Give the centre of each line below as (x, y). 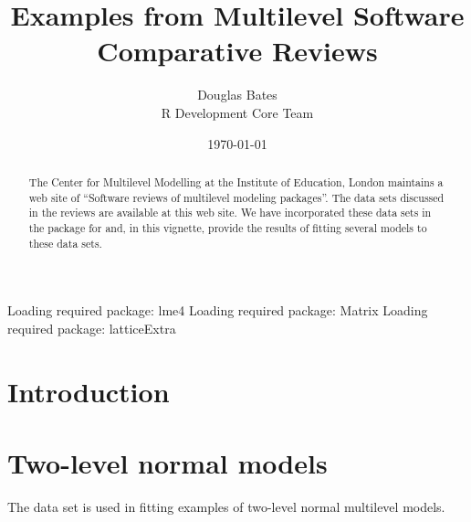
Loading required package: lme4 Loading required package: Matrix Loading (218, 310)
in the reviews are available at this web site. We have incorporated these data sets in (230, 213)
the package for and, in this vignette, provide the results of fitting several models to (228, 227)
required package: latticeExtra (92, 328)
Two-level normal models (167, 462)
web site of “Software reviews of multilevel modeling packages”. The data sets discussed (236, 197)
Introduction (89, 391)
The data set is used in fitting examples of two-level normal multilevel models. (226, 506)
